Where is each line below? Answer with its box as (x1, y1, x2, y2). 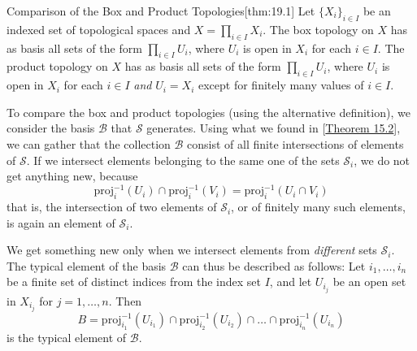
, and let (269, 273, 312, 290)
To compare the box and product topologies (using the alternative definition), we (7, 103, 410, 120)
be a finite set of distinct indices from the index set (7, 273, 261, 290)
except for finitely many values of (198, 76, 364, 93)
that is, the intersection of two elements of (7, 198, 217, 215)
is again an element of (7, 214, 115, 231)
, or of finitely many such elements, (231, 198, 406, 215)
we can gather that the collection (7, 135, 171, 152)
